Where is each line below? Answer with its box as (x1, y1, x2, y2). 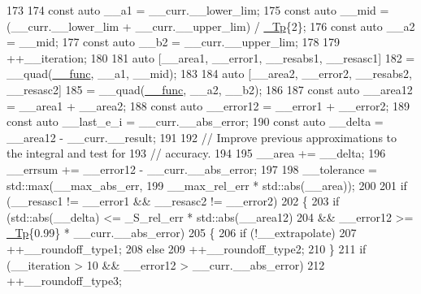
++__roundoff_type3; (7, 272, 123, 289)
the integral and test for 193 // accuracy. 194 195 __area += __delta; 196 (7, 145, 386, 162)
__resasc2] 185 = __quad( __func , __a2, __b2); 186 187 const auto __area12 (7, 80, 413, 97)
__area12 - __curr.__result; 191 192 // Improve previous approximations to (7, 128, 397, 145)
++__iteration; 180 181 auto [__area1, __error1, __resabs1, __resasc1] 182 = (7, 49, 415, 66)
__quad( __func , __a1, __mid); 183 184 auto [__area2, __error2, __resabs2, (7, 65, 412, 82)
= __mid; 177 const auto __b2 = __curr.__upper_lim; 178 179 (7, 33, 341, 50)
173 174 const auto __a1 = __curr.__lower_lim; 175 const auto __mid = (7, 2, 389, 18)
